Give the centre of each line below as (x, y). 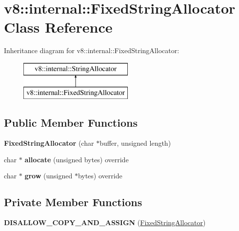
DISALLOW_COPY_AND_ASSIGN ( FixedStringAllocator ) (105, 222)
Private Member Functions (73, 202)
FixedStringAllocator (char (49, 143)
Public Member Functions (71, 123)
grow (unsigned (49, 176)
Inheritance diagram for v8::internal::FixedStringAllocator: (92, 50)
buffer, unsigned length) (135, 143)
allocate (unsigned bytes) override (77, 159)
